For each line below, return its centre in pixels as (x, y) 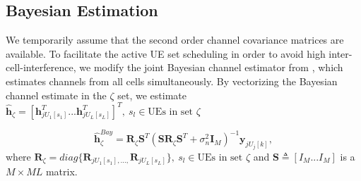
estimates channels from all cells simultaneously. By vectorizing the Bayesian (172, 81)
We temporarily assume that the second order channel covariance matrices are (175, 40)
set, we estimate (152, 95)
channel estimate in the (56, 95)
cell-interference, (41, 67)
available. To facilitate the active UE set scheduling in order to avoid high (166, 53)
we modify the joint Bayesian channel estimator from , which (211, 67)
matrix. (61, 171)
